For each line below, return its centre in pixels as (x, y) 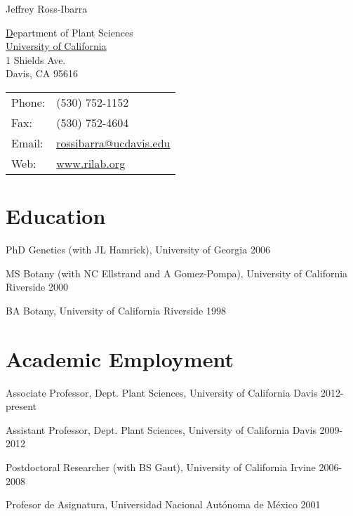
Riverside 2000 (37, 287)
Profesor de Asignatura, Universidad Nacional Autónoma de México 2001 (163, 504)
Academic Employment (120, 358)
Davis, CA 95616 (42, 73)
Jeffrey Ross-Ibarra (47, 8)
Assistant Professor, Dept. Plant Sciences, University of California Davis (161, 429)
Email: (27, 143)
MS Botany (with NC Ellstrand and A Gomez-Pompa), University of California (177, 273)
